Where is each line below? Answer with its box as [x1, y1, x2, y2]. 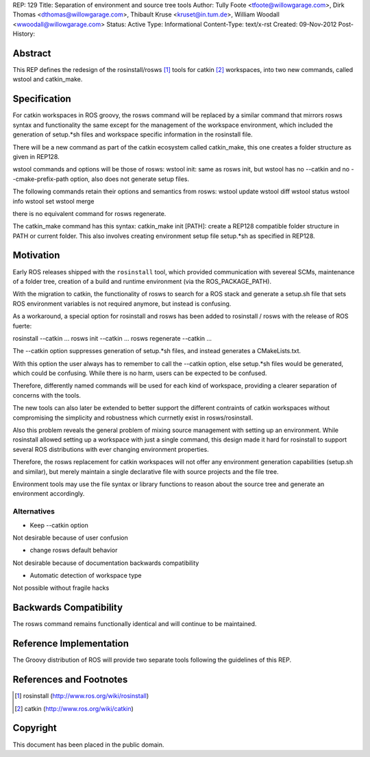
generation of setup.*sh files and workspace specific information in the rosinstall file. [12, 130, 253, 139]
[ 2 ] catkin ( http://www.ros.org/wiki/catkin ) [14, 704, 134, 712]
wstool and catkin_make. [12, 75, 83, 84]
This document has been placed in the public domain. [12, 741, 164, 749]
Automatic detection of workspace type [29, 571, 142, 579]
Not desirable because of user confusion [12, 533, 128, 542]
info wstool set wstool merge [12, 197, 95, 205]
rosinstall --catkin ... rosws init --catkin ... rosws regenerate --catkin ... [12, 334, 212, 342]
